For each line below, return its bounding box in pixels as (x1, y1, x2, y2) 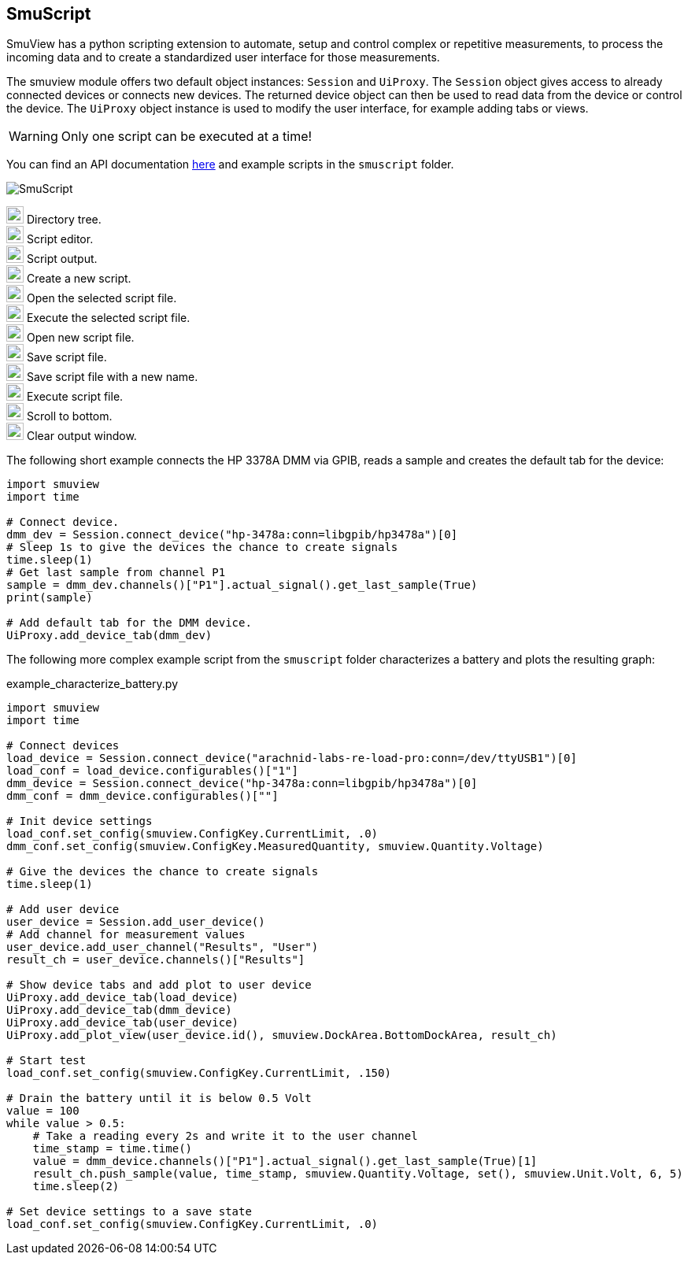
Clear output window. (26, 429, 137, 443)
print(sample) (6, 591, 93, 605)
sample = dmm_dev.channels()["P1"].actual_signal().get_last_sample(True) (6, 579, 478, 592)
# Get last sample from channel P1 (6, 566, 226, 579)
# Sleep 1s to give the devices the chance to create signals (6, 541, 398, 554)
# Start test (6, 1054, 87, 1067)
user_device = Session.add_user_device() (6, 915, 265, 929)
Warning (9, 128, 58, 145)
